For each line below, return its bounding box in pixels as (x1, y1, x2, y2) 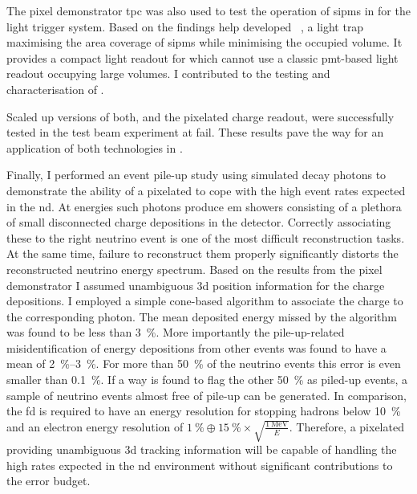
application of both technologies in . (6, 139, 183, 156)
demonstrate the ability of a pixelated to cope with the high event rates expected (6, 182, 406, 198)
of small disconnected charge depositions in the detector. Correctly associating (6, 214, 391, 231)
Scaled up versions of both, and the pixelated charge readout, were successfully (6, 108, 395, 125)
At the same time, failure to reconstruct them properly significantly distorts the (6, 245, 399, 262)
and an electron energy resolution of (6, 418, 184, 435)
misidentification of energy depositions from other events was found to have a (6, 339, 387, 356)
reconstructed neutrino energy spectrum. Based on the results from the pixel (6, 260, 383, 277)
